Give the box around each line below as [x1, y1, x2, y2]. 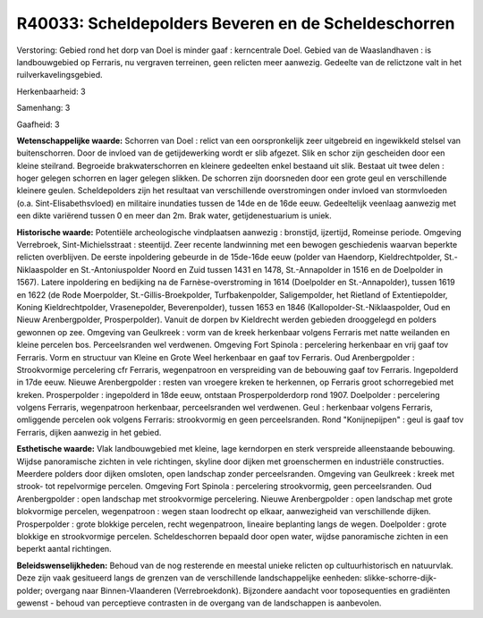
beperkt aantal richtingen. [16, 544, 112, 555]
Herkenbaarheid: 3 [16, 86, 86, 97]
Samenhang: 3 [16, 103, 71, 114]
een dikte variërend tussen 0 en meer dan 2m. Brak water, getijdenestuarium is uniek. [16, 210, 333, 221]
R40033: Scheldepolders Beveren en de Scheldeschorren [16, 13, 455, 33]
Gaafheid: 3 [16, 119, 60, 130]
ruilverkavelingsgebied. [16, 70, 103, 80]
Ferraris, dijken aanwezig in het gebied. [16, 427, 162, 437]
